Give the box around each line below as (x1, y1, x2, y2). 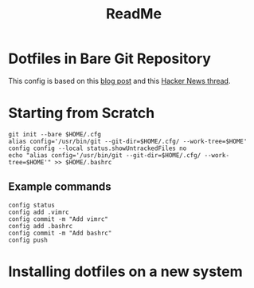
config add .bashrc (8, 222, 73, 230)
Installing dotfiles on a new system (8, 262, 243, 280)
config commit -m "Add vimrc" (8, 215, 109, 223)
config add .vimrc (8, 208, 69, 216)
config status (8, 201, 56, 209)
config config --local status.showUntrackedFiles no (8, 144, 187, 152)
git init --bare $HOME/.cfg (8, 130, 102, 138)
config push (8, 236, 48, 244)
